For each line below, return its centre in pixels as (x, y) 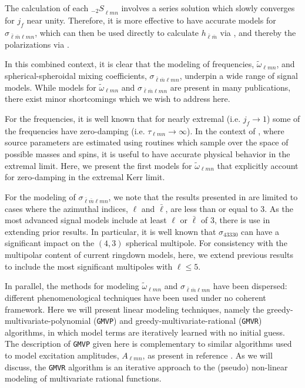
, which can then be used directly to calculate (117, 33)
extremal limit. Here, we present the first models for (98, 165)
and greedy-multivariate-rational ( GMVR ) (191, 321)
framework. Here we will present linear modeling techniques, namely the (135, 309)
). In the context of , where (235, 130)
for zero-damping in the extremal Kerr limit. (85, 177)
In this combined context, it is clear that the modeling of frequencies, (130, 64)
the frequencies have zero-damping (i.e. (75, 130)
